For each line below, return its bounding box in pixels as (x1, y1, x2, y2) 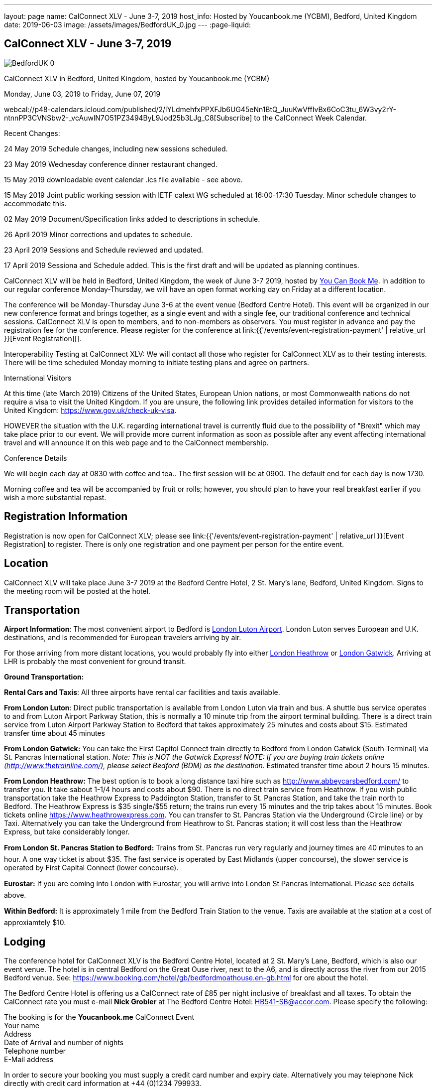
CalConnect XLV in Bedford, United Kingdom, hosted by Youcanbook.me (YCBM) (4, 74, 270, 83)
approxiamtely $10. (4, 918, 66, 927)
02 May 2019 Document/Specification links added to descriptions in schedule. (4, 214, 260, 223)
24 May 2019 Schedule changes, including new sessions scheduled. (4, 144, 228, 153)
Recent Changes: (4, 129, 60, 137)
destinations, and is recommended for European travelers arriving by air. (4, 633, 241, 642)
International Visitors (4, 373, 72, 382)
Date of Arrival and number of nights (4, 1038, 124, 1047)
